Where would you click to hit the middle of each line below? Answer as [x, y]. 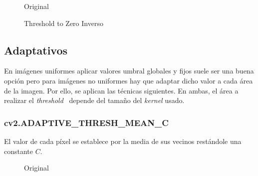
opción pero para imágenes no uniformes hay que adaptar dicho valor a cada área [129, 80]
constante [19, 151]
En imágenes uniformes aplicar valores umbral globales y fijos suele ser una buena [129, 71]
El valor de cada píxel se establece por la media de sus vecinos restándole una [123, 141]
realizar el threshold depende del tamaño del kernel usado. [94, 100]
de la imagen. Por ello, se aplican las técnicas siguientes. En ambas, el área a [121, 90]
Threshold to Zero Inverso [64, 23]
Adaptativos [36, 50]
